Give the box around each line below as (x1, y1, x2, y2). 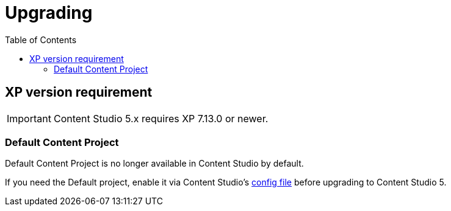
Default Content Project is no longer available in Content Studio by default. (5, 158, 304, 169)
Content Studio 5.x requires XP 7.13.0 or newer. (53, 112, 269, 125)
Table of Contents (5, 34, 77, 45)
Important (7, 112, 51, 125)
